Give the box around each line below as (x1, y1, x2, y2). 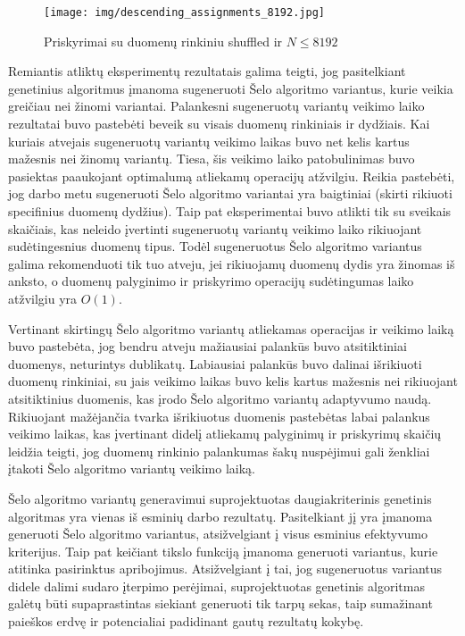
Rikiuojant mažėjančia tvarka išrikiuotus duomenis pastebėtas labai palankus (8, 406, 430, 425)
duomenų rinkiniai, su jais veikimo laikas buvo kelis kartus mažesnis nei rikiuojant (8, 372, 458, 390)
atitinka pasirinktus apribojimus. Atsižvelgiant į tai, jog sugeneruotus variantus (8, 559, 443, 578)
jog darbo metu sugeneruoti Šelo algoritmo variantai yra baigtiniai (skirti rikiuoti (8, 184, 453, 203)
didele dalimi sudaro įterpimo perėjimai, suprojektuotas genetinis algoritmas (8, 576, 425, 595)
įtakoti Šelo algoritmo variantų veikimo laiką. (8, 459, 255, 478)
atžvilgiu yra (8, 289, 78, 307)
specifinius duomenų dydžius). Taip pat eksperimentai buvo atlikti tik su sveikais (8, 202, 452, 220)
